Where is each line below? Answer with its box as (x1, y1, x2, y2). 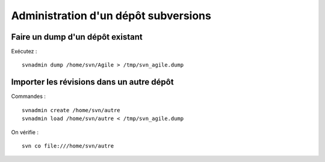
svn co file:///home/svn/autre (22, 142, 114, 149)
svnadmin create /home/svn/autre (22, 107, 120, 113)
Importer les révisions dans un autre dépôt (11, 77, 174, 87)
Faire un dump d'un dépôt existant (11, 32, 143, 42)
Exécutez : (11, 48, 37, 55)
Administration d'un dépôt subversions (11, 9, 212, 22)
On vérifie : (11, 128, 39, 136)
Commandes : (11, 93, 46, 100)
